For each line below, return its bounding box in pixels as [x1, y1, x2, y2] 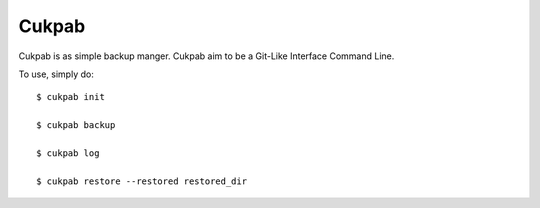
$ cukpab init [36, 91, 105, 103]
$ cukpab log [36, 147, 100, 159]
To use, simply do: [18, 68, 94, 80]
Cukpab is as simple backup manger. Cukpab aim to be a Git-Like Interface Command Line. [18, 50, 395, 62]
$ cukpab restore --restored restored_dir [36, 175, 248, 187]
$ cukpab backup [36, 120, 116, 131]
